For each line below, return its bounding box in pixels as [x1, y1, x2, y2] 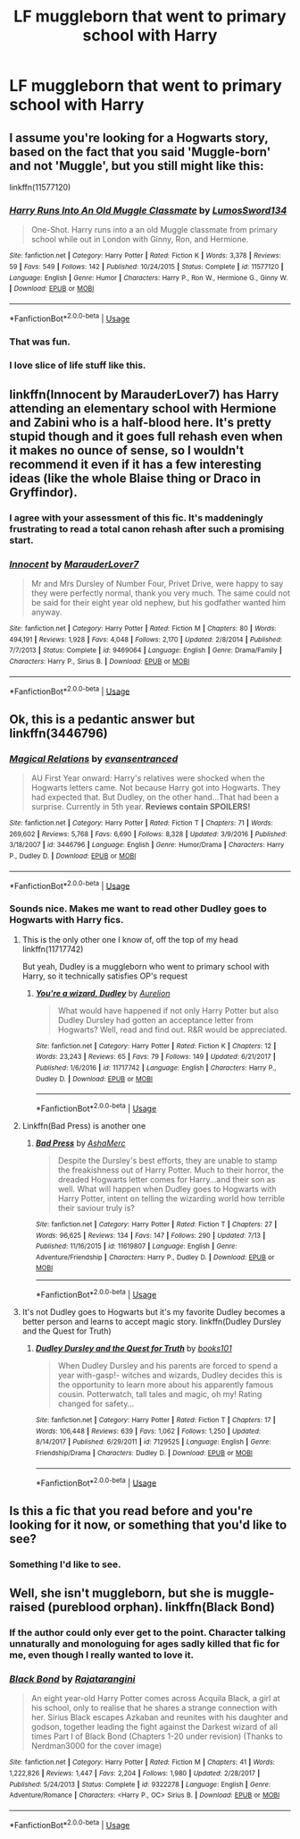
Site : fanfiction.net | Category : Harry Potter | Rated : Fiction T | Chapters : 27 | [35, 1219, 278, 1229]
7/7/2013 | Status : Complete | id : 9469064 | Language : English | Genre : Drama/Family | [9, 646, 283, 655]
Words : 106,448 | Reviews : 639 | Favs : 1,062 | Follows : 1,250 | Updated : [35, 1427, 262, 1436]
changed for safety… [57, 1398, 135, 1410]
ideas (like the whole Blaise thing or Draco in [9, 470, 262, 486]
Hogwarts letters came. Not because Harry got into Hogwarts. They [30, 783, 281, 792]
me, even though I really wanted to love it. [9, 1648, 195, 1661]
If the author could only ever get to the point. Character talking [9, 1626, 286, 1639]
